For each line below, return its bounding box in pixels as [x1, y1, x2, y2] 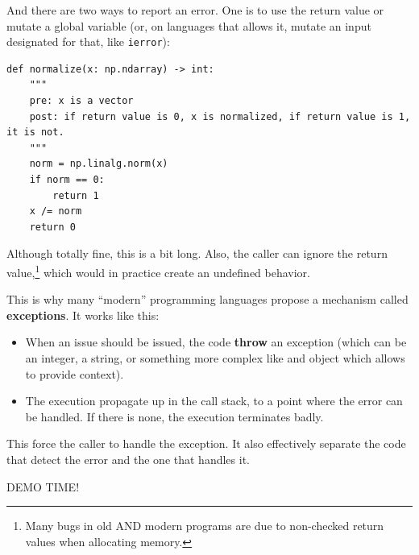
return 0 [29, 221, 76, 233]
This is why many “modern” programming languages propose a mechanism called [6, 291, 409, 308]
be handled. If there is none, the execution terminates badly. [25, 408, 324, 425]
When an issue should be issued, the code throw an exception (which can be [25, 333, 407, 350]
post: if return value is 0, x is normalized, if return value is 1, [29, 110, 411, 122]
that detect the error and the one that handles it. [6, 450, 250, 467]
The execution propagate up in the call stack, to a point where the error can [25, 392, 403, 409]
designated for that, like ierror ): [6, 33, 170, 50]
